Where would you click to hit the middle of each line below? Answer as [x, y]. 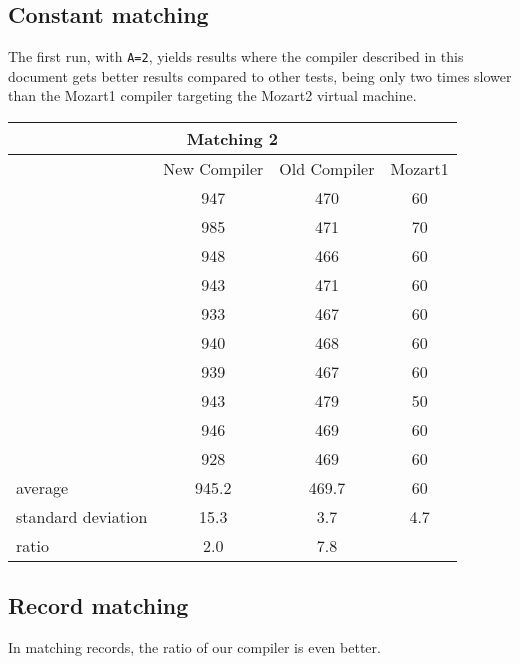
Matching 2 [232, 139]
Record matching [98, 605]
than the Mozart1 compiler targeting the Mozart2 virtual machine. [212, 95]
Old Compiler [327, 169]
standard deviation [82, 517]
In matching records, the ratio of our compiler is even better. [194, 647]
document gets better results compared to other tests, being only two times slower [260, 75]
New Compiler [213, 169]
